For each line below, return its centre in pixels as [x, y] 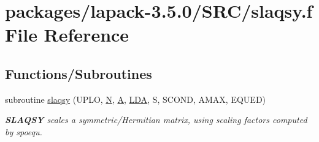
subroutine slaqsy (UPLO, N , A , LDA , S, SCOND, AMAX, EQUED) [136, 99]
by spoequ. [24, 131]
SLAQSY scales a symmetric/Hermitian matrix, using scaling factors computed [156, 120]
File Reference [67, 35]
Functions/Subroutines [79, 73]
